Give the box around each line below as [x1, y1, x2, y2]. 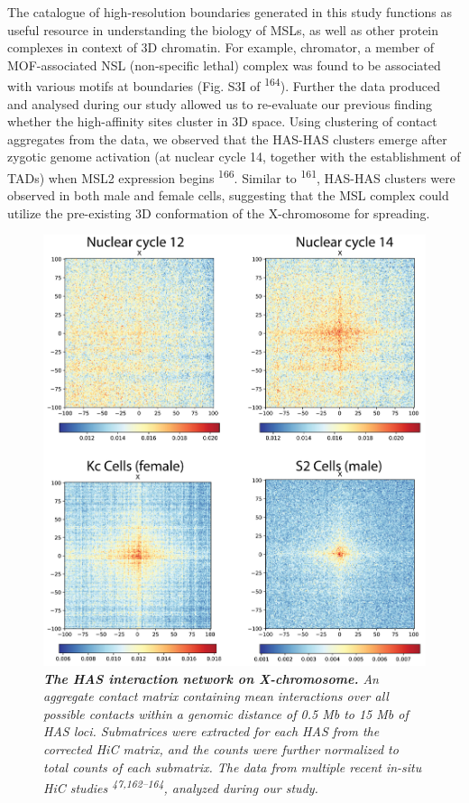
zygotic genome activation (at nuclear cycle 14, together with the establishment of [7, 147, 461, 166]
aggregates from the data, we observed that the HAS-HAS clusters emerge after [7, 129, 447, 148]
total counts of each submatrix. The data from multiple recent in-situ [43, 757, 422, 776]
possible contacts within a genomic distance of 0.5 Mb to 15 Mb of [43, 704, 409, 723]
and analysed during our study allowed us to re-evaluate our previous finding [7, 94, 433, 113]
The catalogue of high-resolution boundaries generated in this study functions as [7, 3, 452, 21]
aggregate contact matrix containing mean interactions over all [43, 687, 389, 706]
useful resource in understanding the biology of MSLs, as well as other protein [7, 20, 439, 39]
